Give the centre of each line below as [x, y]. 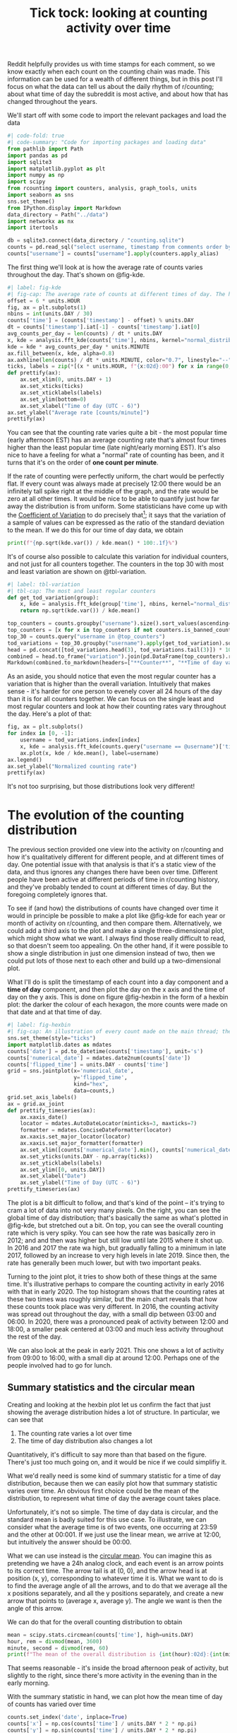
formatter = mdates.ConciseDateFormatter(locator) [96, 1130]
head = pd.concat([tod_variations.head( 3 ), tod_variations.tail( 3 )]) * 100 [121, 650]
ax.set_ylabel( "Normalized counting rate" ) [72, 766]
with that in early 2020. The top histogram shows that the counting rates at [116, 1292]
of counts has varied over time [52, 1704]
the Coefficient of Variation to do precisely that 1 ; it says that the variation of [117, 514]
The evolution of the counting [96, 815]
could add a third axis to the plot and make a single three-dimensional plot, [116, 931]
